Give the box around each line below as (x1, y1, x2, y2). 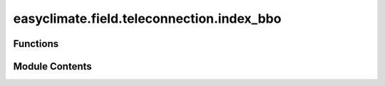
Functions (13, 38, 59, 50)
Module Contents (13, 60, 92, 72)
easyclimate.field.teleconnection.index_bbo (13, 11, 282, 26)
